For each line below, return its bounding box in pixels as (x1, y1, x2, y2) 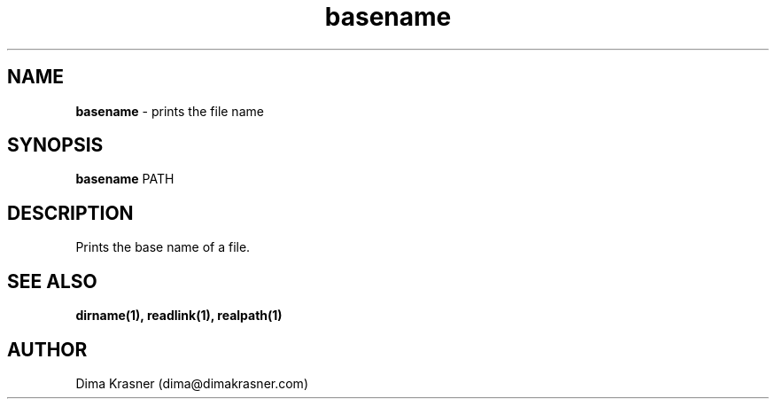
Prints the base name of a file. (75, 239, 251, 255)
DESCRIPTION (7, 201, 134, 224)
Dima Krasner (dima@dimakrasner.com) (75, 375, 308, 391)
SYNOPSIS (7, 134, 104, 157)
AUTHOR (7, 338, 88, 361)
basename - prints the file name (75, 103, 264, 119)
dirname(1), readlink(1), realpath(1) (75, 308, 283, 324)
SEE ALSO (7, 269, 97, 293)
